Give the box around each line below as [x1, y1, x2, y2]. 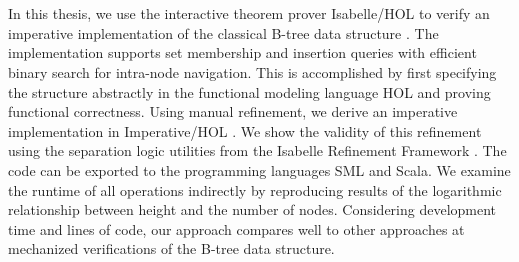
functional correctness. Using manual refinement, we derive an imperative [8, 101, 458, 122]
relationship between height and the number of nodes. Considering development [8, 199, 497, 220]
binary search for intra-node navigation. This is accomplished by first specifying [8, 61, 497, 82]
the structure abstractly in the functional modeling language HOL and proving [8, 81, 491, 102]
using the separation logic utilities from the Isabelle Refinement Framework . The [8, 140, 507, 161]
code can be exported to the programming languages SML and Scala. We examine [8, 159, 511, 180]
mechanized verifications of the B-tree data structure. [8, 238, 335, 259]
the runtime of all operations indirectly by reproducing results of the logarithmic [8, 179, 502, 200]
